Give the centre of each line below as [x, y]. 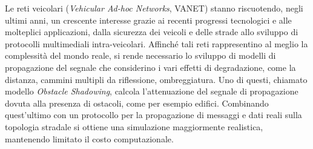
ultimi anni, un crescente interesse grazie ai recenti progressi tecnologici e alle [148, 20]
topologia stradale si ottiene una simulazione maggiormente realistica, [134, 126]
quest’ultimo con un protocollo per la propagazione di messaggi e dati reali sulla [153, 115]
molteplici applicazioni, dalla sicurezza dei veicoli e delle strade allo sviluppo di [152, 32]
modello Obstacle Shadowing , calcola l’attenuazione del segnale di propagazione [152, 91]
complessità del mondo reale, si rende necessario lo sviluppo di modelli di [140, 55]
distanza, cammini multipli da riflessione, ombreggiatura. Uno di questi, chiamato [156, 79]
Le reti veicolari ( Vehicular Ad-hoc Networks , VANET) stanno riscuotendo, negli [154, 8]
